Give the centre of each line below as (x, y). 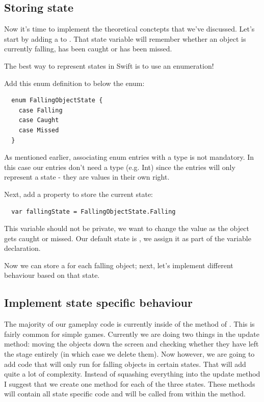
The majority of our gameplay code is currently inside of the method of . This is (129, 324)
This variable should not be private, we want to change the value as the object (127, 228)
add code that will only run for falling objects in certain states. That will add (125, 364)
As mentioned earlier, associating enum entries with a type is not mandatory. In (129, 157)
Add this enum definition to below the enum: (74, 83)
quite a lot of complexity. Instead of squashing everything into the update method (132, 374)
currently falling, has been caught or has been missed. (88, 49)
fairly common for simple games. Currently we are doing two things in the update (132, 334)
